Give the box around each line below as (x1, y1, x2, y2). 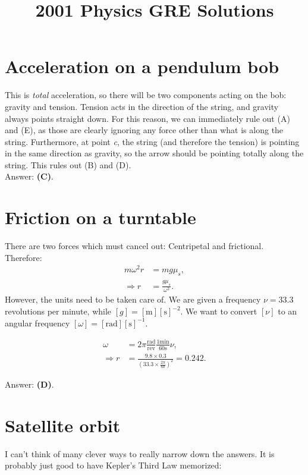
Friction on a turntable (5, 205, 196, 229)
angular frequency (5, 316, 70, 329)
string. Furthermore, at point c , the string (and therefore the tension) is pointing (5, 135, 300, 147)
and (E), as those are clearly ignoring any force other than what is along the (5, 124, 284, 136)
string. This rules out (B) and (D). (5, 158, 131, 171)
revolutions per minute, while (5, 305, 112, 317)
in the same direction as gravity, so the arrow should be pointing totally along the (5, 147, 304, 159)
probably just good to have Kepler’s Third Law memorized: (5, 459, 222, 471)
